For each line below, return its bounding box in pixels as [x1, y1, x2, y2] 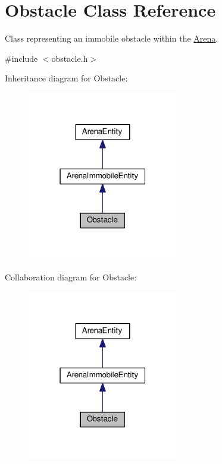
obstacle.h [51, 52, 88, 64]
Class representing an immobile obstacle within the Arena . [5, 32, 218, 45]
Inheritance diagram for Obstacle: [5, 72, 128, 84]
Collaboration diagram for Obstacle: [5, 271, 137, 283]
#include [5, 52, 38, 64]
